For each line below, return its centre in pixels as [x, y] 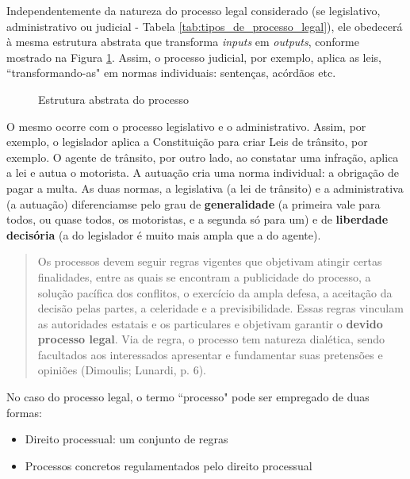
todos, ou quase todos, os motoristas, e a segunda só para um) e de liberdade [197, 219]
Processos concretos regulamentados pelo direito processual [169, 465]
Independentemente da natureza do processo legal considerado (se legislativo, [194, 10]
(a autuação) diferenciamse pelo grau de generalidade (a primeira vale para [194, 203]
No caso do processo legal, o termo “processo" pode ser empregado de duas [188, 397]
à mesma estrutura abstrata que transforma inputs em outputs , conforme [183, 42]
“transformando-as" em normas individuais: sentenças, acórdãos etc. [171, 73]
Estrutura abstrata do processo [114, 99]
